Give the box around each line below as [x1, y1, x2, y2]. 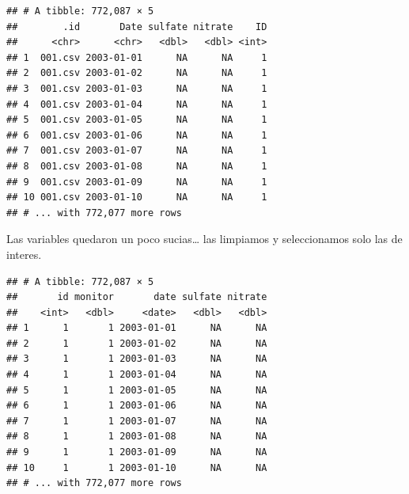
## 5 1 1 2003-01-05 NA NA [6, 384, 267, 396]
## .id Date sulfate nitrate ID [6, 21, 267, 32]
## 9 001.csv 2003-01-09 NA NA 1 [6, 176, 267, 188]
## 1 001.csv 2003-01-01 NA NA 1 [6, 51, 267, 63]
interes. [6, 245, 42, 262]
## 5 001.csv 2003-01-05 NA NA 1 [6, 114, 267, 126]
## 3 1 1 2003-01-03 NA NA [6, 353, 267, 365]
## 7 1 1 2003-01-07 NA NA [6, 415, 267, 427]
